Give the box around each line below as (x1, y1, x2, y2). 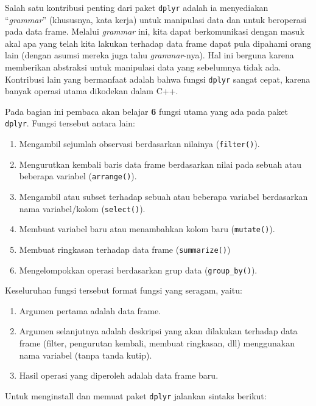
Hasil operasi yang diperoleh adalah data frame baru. (19, 369, 219, 382)
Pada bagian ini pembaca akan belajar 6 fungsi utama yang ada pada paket (5, 105, 288, 117)
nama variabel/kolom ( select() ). (19, 202, 146, 215)
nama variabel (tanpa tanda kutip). (19, 348, 152, 361)
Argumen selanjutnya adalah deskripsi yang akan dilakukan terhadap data (19, 325, 298, 337)
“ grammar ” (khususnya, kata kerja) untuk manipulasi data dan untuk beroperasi (5, 13, 307, 26)
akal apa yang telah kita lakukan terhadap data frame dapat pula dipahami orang (5, 36, 312, 49)
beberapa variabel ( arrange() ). (19, 170, 137, 182)
